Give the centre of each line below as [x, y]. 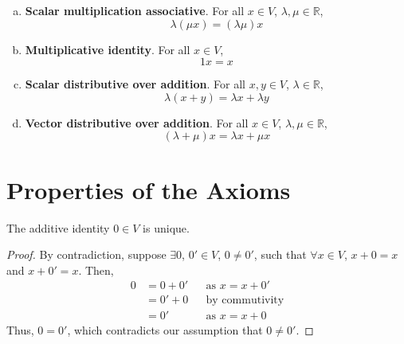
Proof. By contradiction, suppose [86, 254]
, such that [280, 254]
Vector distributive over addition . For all [137, 122]
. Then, [96, 270]
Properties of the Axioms [149, 189]
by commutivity [245, 301]
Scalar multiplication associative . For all [135, 10]
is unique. [166, 227]
